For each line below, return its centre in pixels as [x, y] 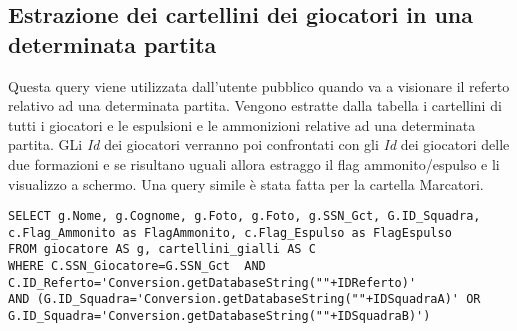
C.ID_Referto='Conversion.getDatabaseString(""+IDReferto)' [212, 282]
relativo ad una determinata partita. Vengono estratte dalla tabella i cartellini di [255, 105]
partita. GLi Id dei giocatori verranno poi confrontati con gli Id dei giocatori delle [259, 144]
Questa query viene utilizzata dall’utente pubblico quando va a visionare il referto [259, 85]
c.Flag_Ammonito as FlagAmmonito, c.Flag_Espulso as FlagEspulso [230, 232]
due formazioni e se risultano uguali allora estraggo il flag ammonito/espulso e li [254, 163]
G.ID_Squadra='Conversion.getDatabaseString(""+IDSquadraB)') [219, 316]
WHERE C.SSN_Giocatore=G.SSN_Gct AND [137, 266]
